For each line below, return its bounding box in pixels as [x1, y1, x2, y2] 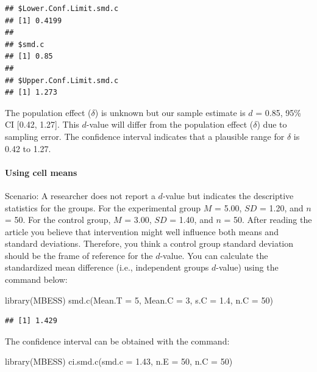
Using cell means [5, 166, 77, 178]
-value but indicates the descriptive [162, 189, 294, 202]
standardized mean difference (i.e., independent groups [5, 261, 209, 274]
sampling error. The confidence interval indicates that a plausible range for [5, 129, 285, 142]
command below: [5, 273, 68, 286]
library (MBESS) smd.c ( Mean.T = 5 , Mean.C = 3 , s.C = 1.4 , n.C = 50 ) [5, 293, 273, 306]
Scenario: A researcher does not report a [5, 189, 155, 202]
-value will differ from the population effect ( [86, 118, 254, 131]
